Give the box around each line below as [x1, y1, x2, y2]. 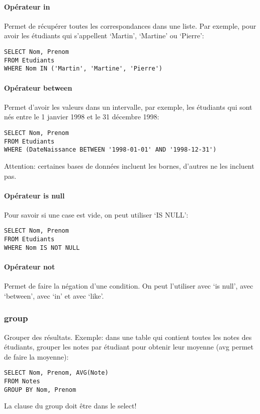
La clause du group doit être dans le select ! [4, 400, 137, 411]
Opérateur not [4, 261, 55, 272]
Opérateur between [4, 82, 72, 93]
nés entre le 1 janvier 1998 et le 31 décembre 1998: [4, 111, 159, 122]
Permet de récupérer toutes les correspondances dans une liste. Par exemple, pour [4, 20, 256, 31]
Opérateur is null [4, 190, 65, 200]
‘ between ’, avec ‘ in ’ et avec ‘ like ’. [4, 290, 104, 301]
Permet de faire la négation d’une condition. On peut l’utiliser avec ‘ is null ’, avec [4, 281, 253, 291]
